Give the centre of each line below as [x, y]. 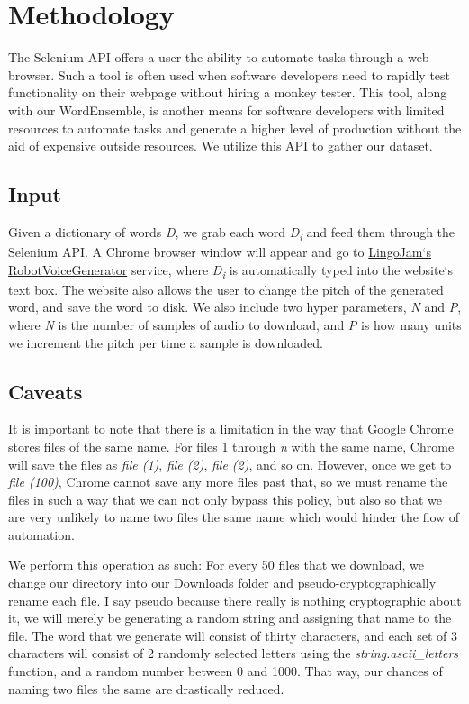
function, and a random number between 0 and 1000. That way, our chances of [225, 671]
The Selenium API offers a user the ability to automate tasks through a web [219, 57]
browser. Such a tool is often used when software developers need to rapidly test [230, 74]
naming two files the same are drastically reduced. [146, 688]
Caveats [45, 391]
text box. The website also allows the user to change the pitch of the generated [226, 289]
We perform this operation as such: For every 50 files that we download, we [216, 565]
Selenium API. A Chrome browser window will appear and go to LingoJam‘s [220, 252]
